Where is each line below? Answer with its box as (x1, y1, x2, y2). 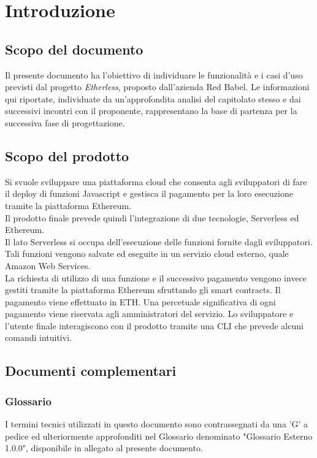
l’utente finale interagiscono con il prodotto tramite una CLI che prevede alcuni (5, 319, 304, 332)
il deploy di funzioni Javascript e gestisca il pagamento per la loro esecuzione (5, 187, 293, 200)
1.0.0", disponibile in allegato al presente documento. (5, 441, 203, 454)
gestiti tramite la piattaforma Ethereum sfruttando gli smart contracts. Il (5, 283, 281, 296)
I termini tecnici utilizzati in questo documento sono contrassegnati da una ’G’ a (5, 418, 308, 430)
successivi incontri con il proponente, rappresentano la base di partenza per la (5, 104, 297, 117)
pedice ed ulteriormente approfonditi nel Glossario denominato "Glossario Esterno (5, 429, 313, 442)
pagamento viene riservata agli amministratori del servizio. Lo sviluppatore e (5, 307, 294, 320)
